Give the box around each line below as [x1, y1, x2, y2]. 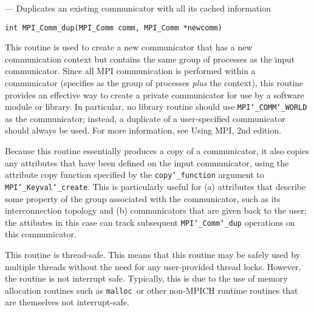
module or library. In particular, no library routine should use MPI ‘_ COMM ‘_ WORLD [5, 100, 307, 113]
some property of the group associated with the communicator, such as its [5, 192, 281, 205]
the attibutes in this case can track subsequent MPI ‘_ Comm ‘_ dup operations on [5, 215, 295, 228]
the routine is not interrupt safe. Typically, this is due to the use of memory [5, 272, 288, 285]
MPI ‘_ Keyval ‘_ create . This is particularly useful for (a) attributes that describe [5, 180, 306, 192]
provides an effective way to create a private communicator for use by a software [5, 88, 304, 101]
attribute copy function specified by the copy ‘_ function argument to [5, 168, 264, 181]
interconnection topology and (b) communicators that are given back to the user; [5, 204, 307, 217]
